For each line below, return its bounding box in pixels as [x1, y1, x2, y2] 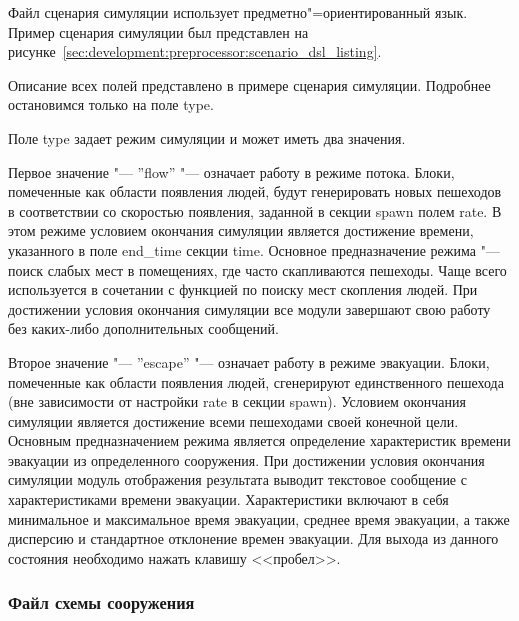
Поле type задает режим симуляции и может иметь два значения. [8, 127, 406, 148]
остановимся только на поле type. [8, 94, 214, 115]
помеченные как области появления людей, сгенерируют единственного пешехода [8, 371, 504, 392]
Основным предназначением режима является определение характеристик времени [8, 430, 511, 451]
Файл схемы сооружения [8, 590, 195, 615]
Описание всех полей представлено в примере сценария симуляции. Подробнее [8, 74, 491, 95]
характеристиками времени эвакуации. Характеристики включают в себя [8, 489, 449, 510]
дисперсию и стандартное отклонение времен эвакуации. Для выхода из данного [8, 528, 499, 549]
